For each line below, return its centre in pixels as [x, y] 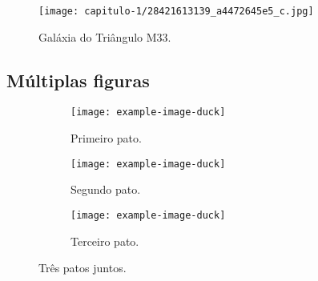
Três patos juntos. [83, 268]
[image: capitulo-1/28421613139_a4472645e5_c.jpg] [176, 11]
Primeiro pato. [106, 138]
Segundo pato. [106, 189]
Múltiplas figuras [78, 80]
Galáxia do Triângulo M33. [105, 36]
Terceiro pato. [105, 241]
